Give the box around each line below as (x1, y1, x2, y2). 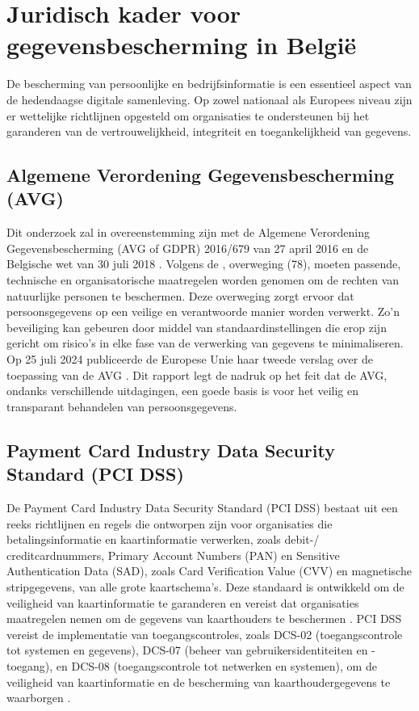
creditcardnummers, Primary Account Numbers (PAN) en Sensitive (6, 546, 340, 563)
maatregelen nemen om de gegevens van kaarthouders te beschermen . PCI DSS (6, 610, 402, 627)
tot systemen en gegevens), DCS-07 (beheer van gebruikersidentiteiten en (6, 642, 368, 658)
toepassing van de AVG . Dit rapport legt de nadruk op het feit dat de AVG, (6, 366, 388, 383)
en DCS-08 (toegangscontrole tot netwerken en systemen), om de (56, 657, 377, 674)
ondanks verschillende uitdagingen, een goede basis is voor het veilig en (6, 382, 359, 399)
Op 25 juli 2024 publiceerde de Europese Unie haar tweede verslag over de (6, 351, 373, 368)
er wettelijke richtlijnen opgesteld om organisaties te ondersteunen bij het (6, 107, 370, 124)
